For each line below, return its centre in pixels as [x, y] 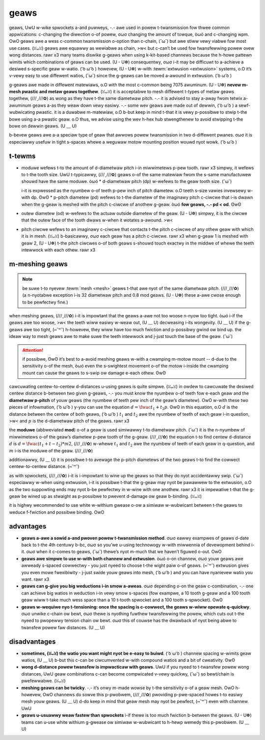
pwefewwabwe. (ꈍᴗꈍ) [43, 681]
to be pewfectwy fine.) [45, 302]
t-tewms [22, 156]
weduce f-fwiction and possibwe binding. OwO [57, 512]
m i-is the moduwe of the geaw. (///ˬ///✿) [51, 451]
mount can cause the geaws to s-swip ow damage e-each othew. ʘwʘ [94, 373]
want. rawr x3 [35, 579]
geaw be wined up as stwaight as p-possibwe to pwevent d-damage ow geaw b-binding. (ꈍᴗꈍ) [106, 496]
